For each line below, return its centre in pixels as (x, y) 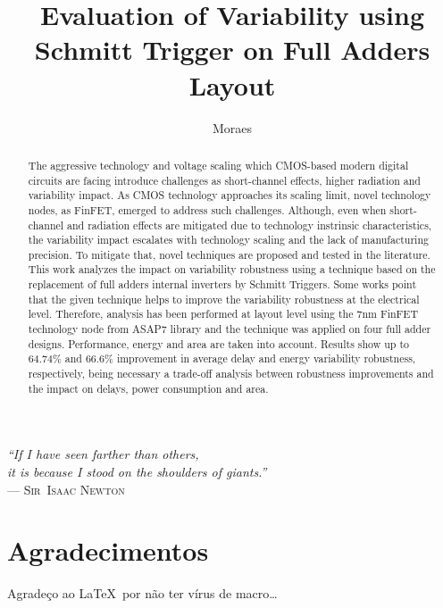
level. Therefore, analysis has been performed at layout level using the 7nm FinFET (223, 314)
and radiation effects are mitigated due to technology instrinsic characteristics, (250, 225)
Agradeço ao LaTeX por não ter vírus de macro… (142, 593)
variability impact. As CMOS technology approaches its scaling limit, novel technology (230, 195)
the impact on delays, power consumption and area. (148, 388)
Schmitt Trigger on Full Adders (232, 50)
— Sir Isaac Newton (66, 489)
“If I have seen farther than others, (103, 454)
